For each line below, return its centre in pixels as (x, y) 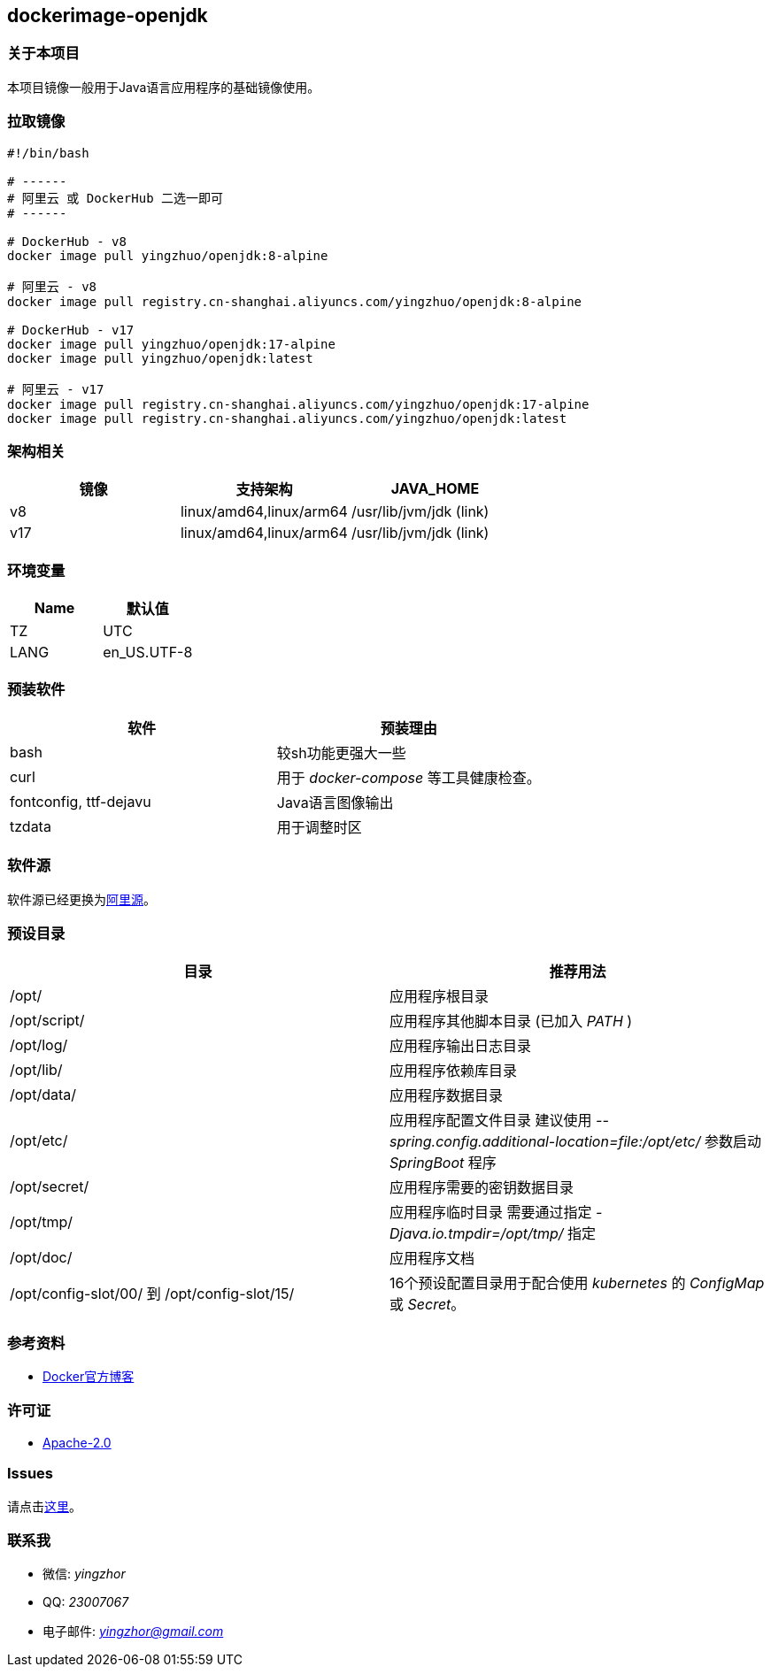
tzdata (31, 826)
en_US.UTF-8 (148, 653)
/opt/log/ (39, 1045)
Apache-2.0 (77, 1442)
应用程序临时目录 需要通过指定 (491, 1213)
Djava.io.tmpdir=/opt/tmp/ (477, 1234)
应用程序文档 (432, 1259)
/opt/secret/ (50, 1187)
